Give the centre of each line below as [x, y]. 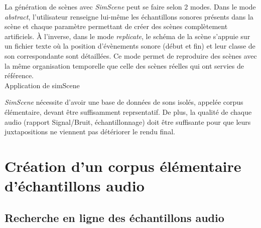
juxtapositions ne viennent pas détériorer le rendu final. [90, 132]
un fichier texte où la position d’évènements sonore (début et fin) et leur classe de [130, 46]
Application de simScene [42, 85]
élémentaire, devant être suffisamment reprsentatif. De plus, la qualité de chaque [128, 111]
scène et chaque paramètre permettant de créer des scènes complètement [116, 26]
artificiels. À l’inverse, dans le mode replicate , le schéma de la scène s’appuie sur [127, 36]
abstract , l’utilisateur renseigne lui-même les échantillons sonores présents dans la [129, 16]
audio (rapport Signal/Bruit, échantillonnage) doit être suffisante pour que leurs [128, 122]
